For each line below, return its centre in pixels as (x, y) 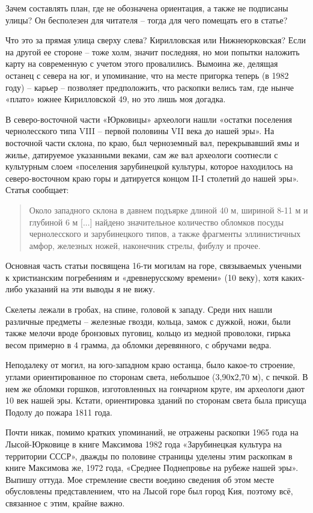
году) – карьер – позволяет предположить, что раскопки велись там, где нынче (150, 87)
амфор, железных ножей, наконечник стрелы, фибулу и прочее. (145, 245)
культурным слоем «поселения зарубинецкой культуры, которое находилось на (149, 166)
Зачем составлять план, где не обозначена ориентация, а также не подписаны (147, 8)
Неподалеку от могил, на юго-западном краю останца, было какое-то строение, (150, 365)
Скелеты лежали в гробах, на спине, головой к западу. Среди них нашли (139, 309)
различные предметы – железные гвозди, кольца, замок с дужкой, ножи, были (148, 321)
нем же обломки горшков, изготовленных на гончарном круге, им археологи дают (155, 388)
